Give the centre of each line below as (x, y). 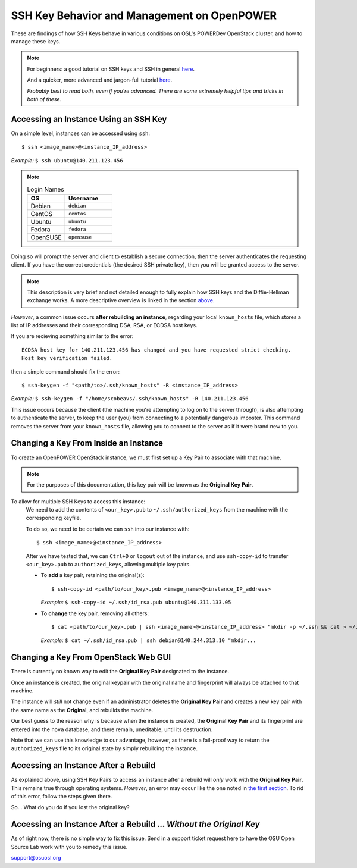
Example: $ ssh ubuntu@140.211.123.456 (67, 160)
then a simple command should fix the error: (65, 371)
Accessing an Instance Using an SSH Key (89, 119)
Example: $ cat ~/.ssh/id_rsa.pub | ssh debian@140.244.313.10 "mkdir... (148, 640)
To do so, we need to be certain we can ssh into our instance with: (108, 529)
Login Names (46, 189)
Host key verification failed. (67, 358)
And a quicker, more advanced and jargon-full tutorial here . (100, 80)
